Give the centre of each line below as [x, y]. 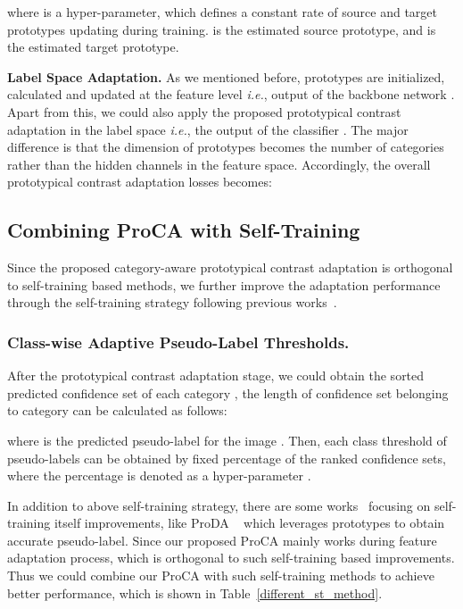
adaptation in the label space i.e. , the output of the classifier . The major [208, 129]
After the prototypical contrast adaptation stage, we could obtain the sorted [216, 375]
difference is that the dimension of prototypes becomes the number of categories [226, 147]
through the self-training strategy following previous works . [172, 302]
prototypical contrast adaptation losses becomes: [140, 182]
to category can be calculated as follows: [117, 410]
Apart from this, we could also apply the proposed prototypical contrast [204, 111]
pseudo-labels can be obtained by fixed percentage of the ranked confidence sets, [227, 458]
